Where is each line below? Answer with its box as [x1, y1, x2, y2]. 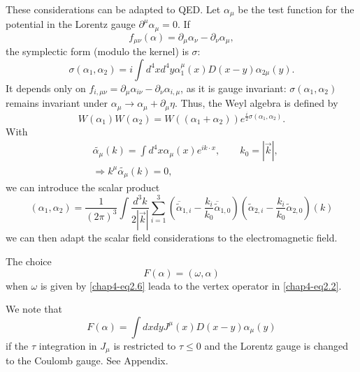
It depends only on [6, 80, 86, 95]
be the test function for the [238, 2, 354, 16]
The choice [6, 254, 52, 268]
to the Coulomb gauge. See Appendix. [6, 353, 168, 368]
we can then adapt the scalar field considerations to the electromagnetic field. [6, 230, 338, 245]
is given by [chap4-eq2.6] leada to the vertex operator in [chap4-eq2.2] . [40, 278, 342, 292]
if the [6, 338, 29, 352]
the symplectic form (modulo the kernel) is [6, 44, 189, 59]
